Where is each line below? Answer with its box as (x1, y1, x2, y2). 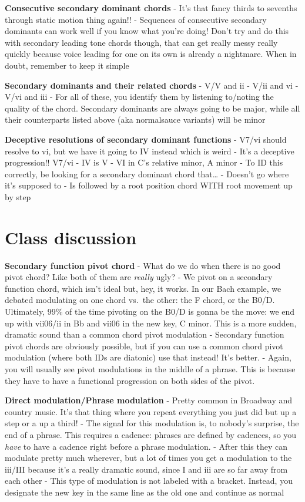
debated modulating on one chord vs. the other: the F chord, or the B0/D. (5, 294, 275, 306)
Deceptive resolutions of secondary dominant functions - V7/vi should (5, 133, 287, 145)
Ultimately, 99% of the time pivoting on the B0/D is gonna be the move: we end (5, 305, 295, 317)
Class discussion (5, 225, 137, 249)
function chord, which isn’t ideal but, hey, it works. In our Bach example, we (5, 282, 281, 294)
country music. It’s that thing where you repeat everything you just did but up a (5, 405, 297, 417)
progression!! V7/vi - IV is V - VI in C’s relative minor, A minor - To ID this (5, 156, 283, 169)
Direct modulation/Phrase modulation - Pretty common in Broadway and (5, 394, 293, 406)
